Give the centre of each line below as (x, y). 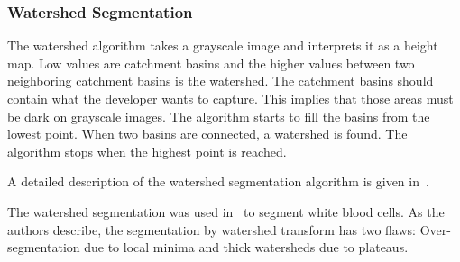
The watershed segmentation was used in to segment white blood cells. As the (226, 211)
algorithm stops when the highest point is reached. (147, 151)
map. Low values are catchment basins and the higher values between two (211, 63)
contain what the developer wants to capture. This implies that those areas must (230, 98)
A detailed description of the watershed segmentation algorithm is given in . (218, 181)
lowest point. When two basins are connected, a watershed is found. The (207, 134)
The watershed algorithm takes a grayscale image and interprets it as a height (223, 45)
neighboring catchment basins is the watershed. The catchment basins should (221, 81)
